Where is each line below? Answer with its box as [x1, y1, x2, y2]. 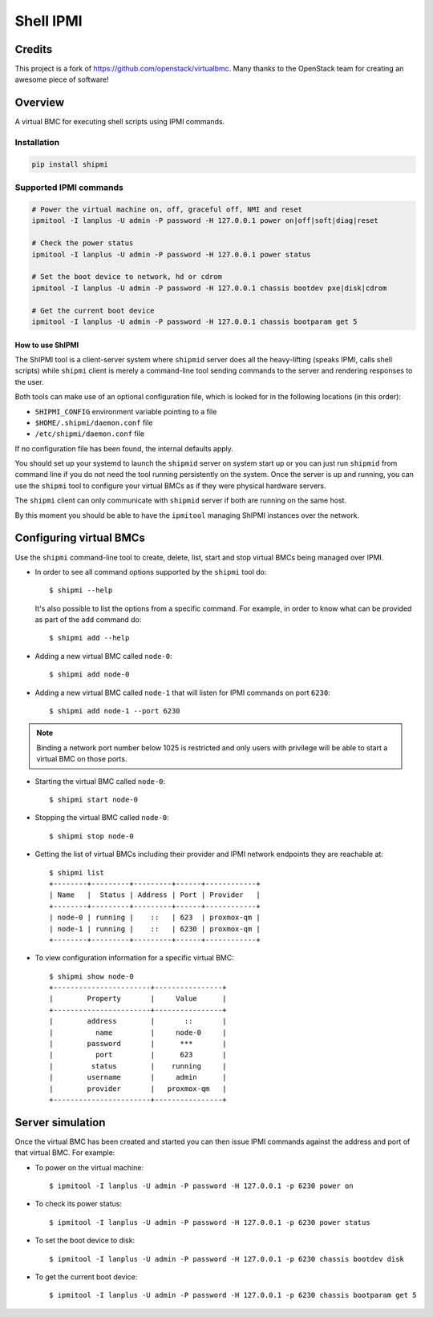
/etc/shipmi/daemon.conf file [34, 429, 144, 438]
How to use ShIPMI [14, 340, 79, 349]
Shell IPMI [14, 12, 83, 30]
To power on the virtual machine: [34, 1162, 144, 1172]
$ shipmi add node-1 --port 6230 [49, 706, 180, 716]
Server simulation [14, 1115, 106, 1129]
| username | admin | [49, 1073, 228, 1082]
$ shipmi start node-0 [49, 795, 139, 804]
